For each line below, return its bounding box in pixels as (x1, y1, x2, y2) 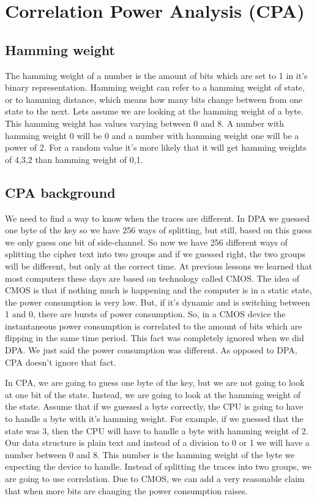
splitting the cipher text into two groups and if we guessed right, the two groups (5, 247, 305, 260)
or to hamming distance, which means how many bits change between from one (5, 92, 302, 105)
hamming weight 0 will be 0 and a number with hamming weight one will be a (5, 129, 299, 141)
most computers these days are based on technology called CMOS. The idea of (5, 271, 300, 284)
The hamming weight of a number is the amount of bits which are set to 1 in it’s (5, 69, 308, 81)
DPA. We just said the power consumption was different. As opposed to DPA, (5, 344, 297, 356)
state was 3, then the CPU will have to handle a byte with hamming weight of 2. (5, 424, 308, 437)
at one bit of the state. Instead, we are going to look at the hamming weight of (5, 388, 301, 401)
